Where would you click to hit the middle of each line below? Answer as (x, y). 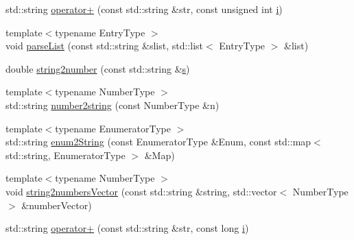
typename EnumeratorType (113, 128)
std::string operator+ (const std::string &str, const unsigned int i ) (144, 9)
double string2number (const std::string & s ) (98, 68)
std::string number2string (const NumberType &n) (113, 105)
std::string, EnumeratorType (66, 155)
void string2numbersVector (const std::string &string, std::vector (141, 191)
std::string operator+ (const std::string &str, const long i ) (127, 228)
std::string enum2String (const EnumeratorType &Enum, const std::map (158, 142)
